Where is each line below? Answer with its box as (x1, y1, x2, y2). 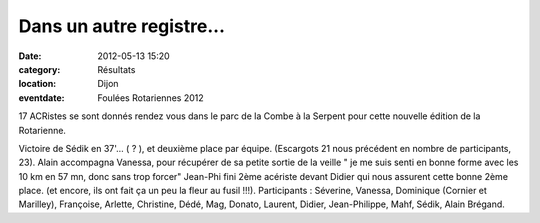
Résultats (97, 63, 136, 75)
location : (18, 78, 57, 90)
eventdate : (18, 91, 65, 104)
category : (18, 63, 61, 75)
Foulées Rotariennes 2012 (97, 91, 204, 104)
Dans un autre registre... (18, 15, 225, 37)
